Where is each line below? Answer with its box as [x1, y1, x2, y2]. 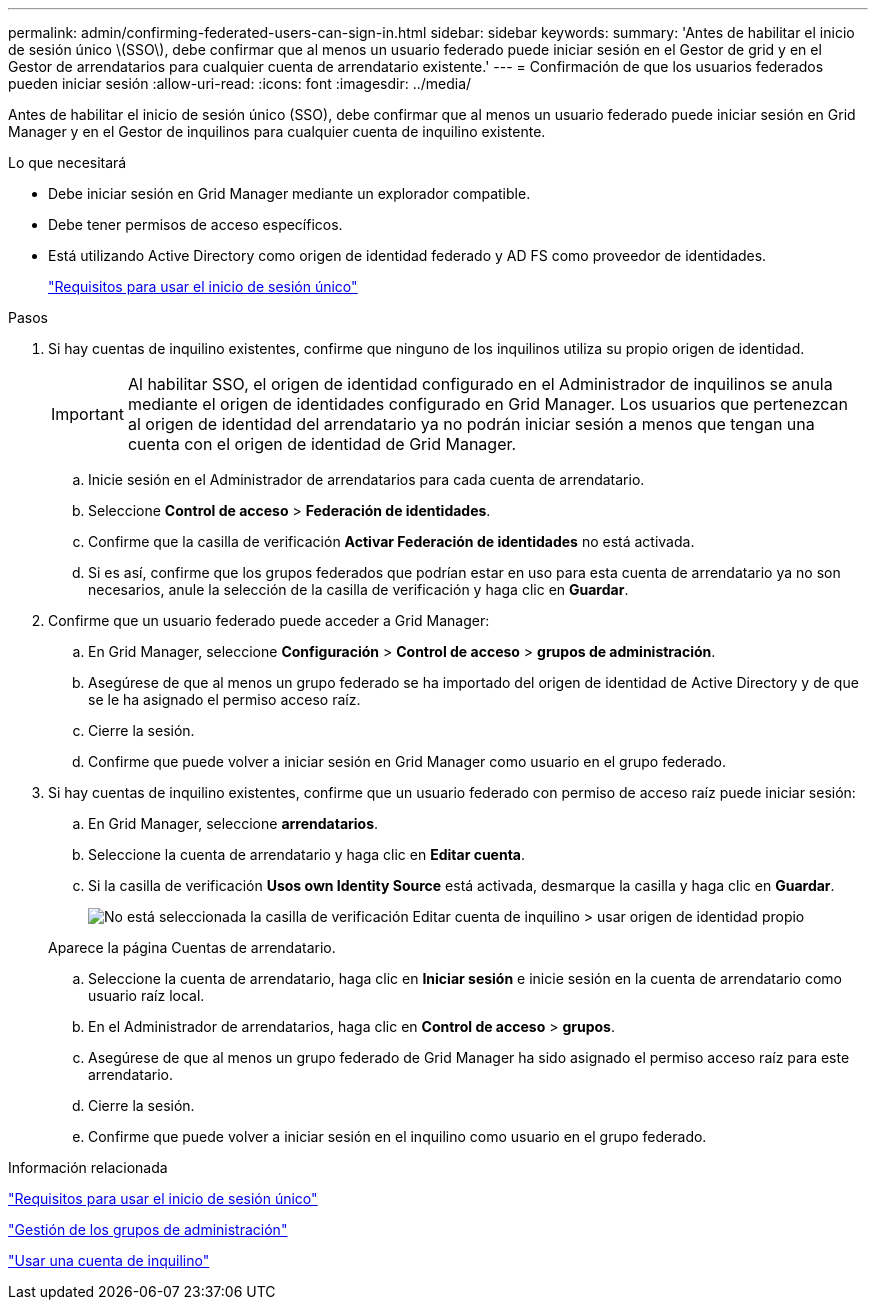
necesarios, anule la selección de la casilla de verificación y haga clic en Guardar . [88, 581, 629, 598]
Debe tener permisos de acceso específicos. [48, 216, 343, 233]
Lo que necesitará [8, 154, 127, 171]
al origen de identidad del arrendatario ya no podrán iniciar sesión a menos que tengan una [127, 414, 815, 434]
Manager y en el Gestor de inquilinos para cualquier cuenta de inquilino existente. [8, 123, 546, 140]
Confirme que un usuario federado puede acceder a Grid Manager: [48, 612, 490, 629]
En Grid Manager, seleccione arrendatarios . [88, 815, 379, 832]
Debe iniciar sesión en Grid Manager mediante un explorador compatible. [48, 185, 531, 202]
